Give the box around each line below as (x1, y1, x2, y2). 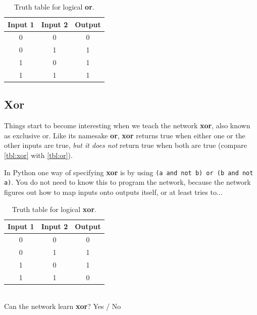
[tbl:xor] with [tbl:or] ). (4, 150, 73, 161)
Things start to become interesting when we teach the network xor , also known (4, 120, 250, 131)
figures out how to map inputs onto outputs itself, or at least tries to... (4, 186, 223, 197)
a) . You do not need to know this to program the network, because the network (4, 177, 251, 187)
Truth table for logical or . (14, 2, 94, 12)
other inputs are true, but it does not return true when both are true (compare (4, 140, 247, 150)
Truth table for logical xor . (12, 203, 96, 214)
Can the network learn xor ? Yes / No (4, 301, 121, 311)
